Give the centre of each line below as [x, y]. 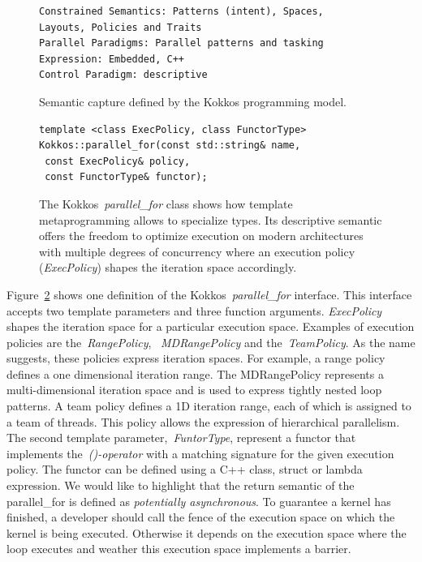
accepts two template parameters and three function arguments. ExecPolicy [194, 310]
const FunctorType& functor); [126, 177]
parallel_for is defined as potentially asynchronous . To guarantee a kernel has [199, 501]
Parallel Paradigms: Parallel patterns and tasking [181, 43]
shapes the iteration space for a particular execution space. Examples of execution [211, 326]
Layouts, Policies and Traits [121, 27]
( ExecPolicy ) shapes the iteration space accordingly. [168, 267]
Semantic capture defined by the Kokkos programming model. [193, 101]
